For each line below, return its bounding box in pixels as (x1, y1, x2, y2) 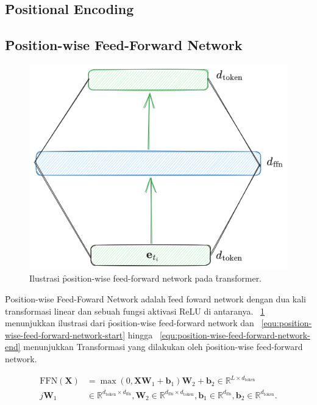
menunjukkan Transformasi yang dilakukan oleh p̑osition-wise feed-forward (23, 340, 303, 353)
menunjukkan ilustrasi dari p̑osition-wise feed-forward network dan (5, 316, 254, 329)
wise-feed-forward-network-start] (5, 328, 126, 341)
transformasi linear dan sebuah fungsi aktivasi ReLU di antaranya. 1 (5, 304, 265, 317)
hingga (127, 328, 153, 341)
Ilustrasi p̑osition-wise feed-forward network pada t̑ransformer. (29, 272, 262, 285)
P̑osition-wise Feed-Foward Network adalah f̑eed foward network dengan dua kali (5, 292, 307, 305)
